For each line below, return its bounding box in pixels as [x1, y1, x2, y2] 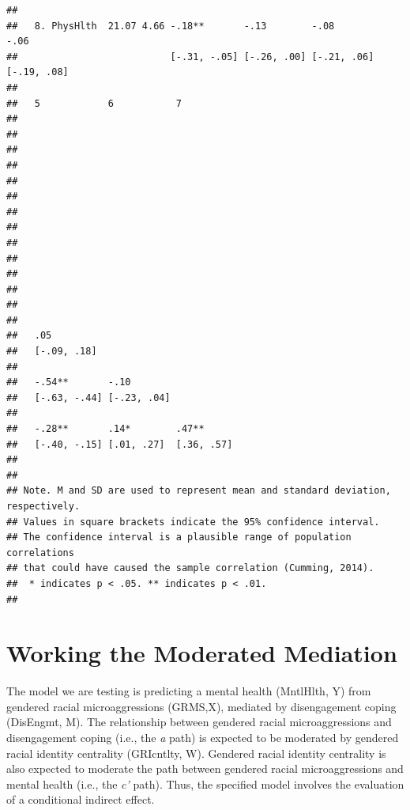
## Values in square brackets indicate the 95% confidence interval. [6, 516, 380, 528]
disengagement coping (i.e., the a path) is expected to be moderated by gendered [6, 729, 399, 746]
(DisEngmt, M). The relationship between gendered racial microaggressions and [6, 713, 392, 730]
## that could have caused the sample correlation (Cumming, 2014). [6, 562, 374, 574]
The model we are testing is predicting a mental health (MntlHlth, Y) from [6, 683, 371, 699]
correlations [6, 547, 74, 558]
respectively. [6, 501, 81, 512]
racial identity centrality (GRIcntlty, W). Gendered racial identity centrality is [6, 744, 386, 761]
